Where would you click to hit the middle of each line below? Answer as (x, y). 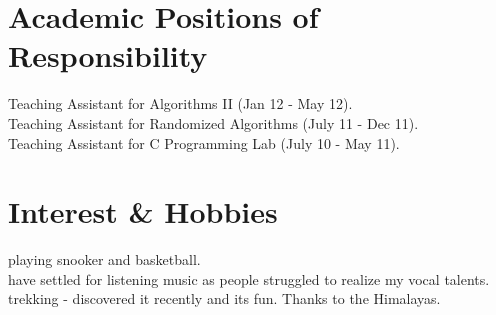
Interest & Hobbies (143, 211)
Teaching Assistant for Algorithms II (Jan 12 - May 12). (180, 103)
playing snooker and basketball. (104, 259)
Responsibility (108, 55)
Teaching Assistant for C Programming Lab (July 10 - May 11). (204, 142)
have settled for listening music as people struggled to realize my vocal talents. (249, 278)
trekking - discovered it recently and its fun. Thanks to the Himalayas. (224, 298)
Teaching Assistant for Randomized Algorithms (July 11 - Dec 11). (213, 122)
